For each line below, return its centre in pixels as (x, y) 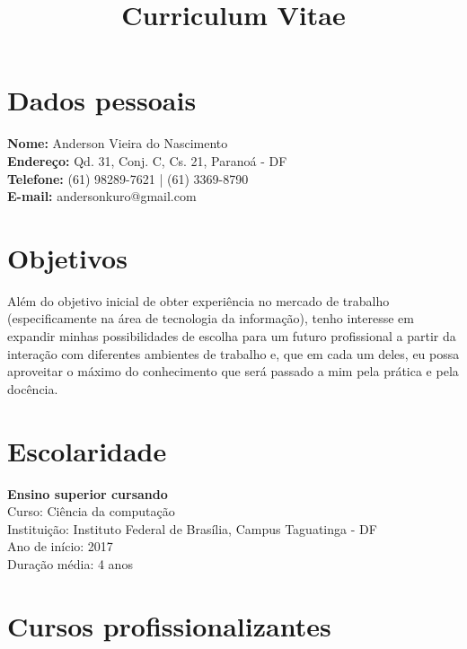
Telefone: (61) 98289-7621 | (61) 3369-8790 (128, 178)
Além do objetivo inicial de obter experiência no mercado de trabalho (198, 300)
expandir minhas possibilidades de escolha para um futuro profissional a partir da (232, 336)
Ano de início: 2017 (60, 546)
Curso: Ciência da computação (91, 511)
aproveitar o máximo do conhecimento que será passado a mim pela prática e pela (233, 371)
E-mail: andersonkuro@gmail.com (102, 196)
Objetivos (67, 257)
